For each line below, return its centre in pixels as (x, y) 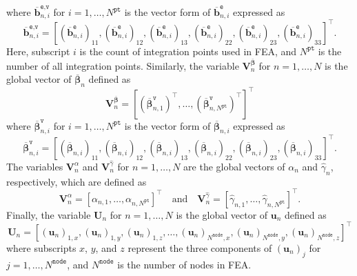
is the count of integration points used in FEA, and (188, 51)
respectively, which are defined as (76, 181)
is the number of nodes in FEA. (184, 264)
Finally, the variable (49, 214)
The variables (35, 166)
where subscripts (41, 247)
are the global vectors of (234, 166)
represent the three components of (200, 247)
